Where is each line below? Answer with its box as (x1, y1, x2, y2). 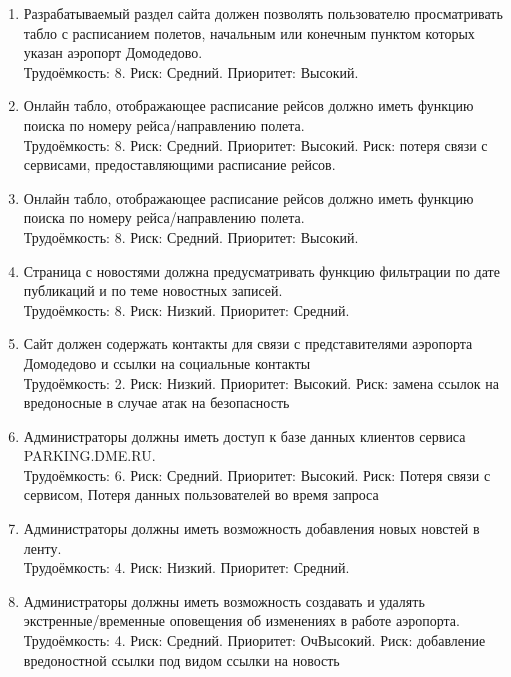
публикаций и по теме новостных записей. (23, 280, 283, 301)
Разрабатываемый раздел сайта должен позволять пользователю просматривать (23, 3, 503, 23)
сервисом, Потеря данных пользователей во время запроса (23, 484, 379, 505)
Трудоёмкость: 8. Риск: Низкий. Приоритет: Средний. (23, 299, 350, 320)
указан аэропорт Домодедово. (23, 42, 203, 63)
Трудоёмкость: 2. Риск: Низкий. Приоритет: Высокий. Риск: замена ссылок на (23, 372, 499, 393)
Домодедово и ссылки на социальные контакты (23, 352, 311, 373)
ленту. (23, 537, 62, 558)
